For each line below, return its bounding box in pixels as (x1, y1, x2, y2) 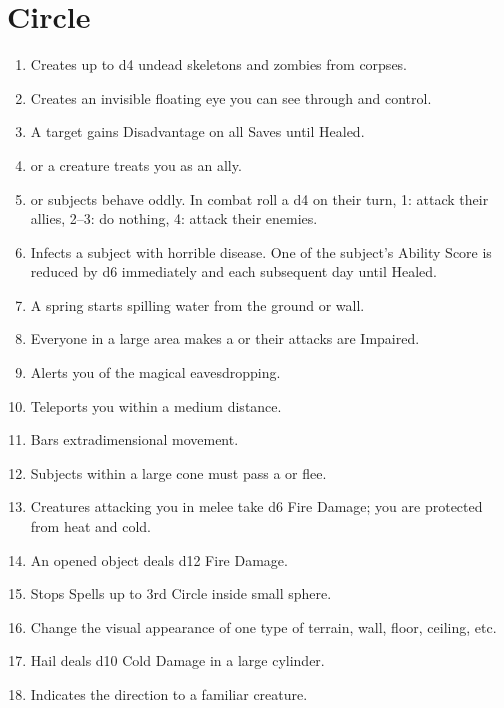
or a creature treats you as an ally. (30, 154, 242, 175)
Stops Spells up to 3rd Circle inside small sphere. (30, 583, 332, 604)
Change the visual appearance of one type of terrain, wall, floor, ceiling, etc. (30, 616, 497, 637)
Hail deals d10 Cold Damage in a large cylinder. (30, 650, 325, 671)
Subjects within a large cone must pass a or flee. (30, 462, 327, 483)
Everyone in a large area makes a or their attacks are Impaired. (30, 328, 420, 349)
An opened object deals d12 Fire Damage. (30, 549, 288, 570)
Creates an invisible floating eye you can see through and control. (30, 87, 432, 108)
